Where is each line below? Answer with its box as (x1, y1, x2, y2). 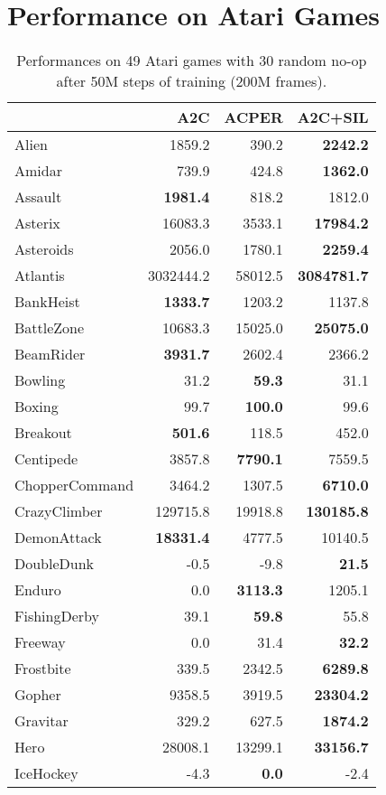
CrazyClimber (14, 500, 103, 522)
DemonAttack (14, 527, 102, 548)
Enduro (14, 579, 61, 601)
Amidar (14, 160, 62, 182)
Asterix (14, 212, 60, 234)
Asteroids (14, 238, 74, 260)
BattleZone (14, 317, 85, 339)
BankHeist (14, 291, 80, 313)
